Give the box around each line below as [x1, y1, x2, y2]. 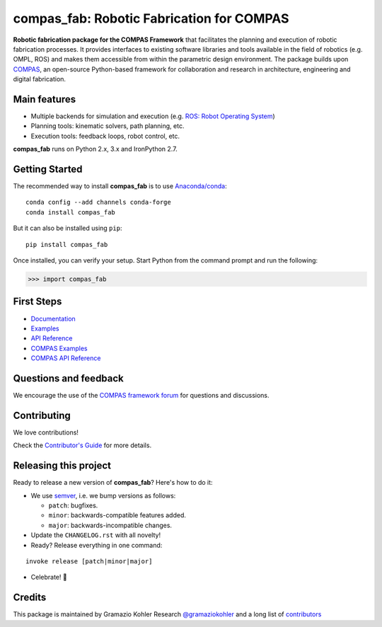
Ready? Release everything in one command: [30, 541, 163, 549]
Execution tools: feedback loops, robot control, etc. [30, 132, 180, 140]
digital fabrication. [13, 75, 66, 84]
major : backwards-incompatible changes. [48, 521, 173, 529]
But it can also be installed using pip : [13, 224, 122, 233]
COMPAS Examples [30, 344, 88, 352]
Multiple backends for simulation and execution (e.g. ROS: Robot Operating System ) [30, 112, 275, 120]
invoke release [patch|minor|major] [25, 557, 153, 565]
